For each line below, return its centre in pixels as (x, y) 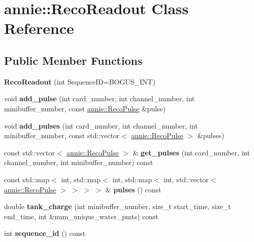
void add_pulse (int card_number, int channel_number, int (99, 98)
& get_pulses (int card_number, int (191, 152)
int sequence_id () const (45, 233)
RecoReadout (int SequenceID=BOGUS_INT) (80, 81)
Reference (39, 28)
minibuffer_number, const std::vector (62, 135)
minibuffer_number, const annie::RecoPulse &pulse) (85, 108)
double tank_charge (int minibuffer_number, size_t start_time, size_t (118, 206)
